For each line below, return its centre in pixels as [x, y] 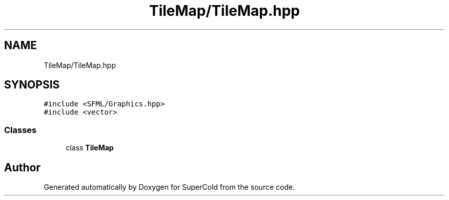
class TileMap [90, 148]
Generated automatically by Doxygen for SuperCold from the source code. [169, 187]
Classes [21, 130]
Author [22, 167]
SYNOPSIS [32, 85]
